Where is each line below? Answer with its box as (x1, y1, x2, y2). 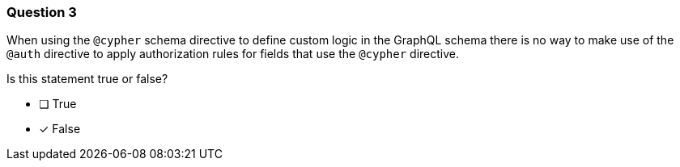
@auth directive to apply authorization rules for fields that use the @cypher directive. (6, 47, 459, 61)
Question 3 (6, 4, 77, 20)
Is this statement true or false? (6, 72, 168, 86)
